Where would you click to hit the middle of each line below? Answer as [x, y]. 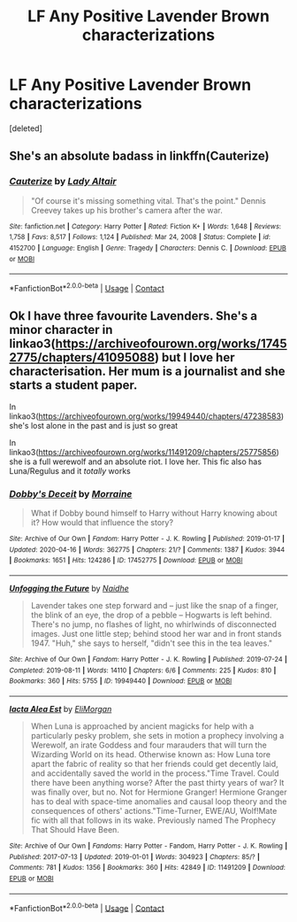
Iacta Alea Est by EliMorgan [61, 709]
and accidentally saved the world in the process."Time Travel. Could [155, 773]
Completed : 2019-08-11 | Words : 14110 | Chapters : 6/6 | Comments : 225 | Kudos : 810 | [143, 670]
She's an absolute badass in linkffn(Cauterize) [139, 156]
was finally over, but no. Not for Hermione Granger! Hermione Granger [159, 792]
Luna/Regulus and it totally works [70, 470]
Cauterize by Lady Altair [63, 182]
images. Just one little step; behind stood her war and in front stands [156, 633]
